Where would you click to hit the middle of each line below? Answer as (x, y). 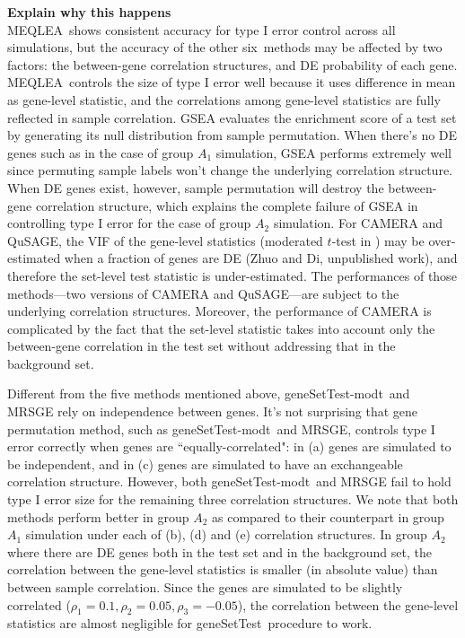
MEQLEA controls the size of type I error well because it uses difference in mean (232, 82)
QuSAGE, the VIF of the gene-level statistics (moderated (165, 240)
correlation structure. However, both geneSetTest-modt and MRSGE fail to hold (229, 481)
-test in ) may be (378, 240)
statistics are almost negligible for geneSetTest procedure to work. (190, 623)
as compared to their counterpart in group (328, 516)
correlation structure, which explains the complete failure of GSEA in (227, 205)
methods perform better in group (98, 516)
